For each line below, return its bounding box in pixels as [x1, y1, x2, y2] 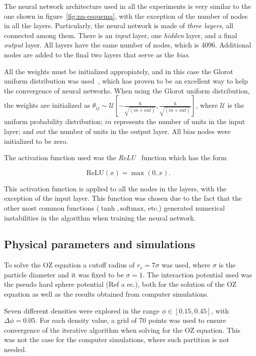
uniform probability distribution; [4, 116, 103, 127]
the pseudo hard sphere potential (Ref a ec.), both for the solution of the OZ [4, 279, 237, 289]
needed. [4, 344, 27, 355]
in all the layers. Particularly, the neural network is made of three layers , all [4, 20, 233, 31]
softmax [120, 205, 144, 212]
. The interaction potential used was [142, 269, 252, 279]
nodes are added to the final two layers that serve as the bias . [4, 49, 190, 59]
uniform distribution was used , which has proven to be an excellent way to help [4, 76, 248, 86]
